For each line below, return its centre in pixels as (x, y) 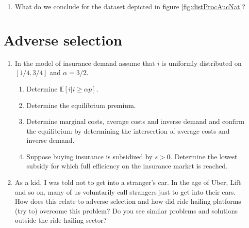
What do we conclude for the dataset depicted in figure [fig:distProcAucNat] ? (130, 6)
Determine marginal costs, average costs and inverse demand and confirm (135, 121)
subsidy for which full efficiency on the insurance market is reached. (127, 166)
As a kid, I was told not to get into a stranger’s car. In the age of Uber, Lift (128, 182)
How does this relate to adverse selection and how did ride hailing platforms (128, 201)
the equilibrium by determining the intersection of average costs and (128, 130)
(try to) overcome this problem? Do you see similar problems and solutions (126, 210)
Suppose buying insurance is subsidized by (90, 156)
